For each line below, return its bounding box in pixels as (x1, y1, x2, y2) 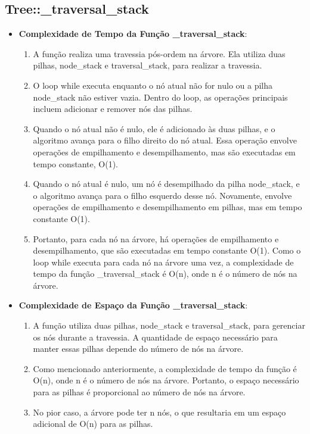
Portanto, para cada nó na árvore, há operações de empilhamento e (33, 232, 279, 245)
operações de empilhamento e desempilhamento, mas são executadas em (33, 145, 296, 158)
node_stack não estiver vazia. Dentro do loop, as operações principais (33, 90, 288, 103)
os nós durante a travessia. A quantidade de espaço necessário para (33, 330, 278, 343)
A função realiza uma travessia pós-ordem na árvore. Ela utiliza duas (33, 47, 286, 60)
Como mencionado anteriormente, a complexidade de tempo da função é (33, 362, 297, 374)
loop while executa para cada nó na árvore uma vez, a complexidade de (33, 255, 294, 268)
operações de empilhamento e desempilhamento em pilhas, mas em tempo (33, 201, 302, 213)
